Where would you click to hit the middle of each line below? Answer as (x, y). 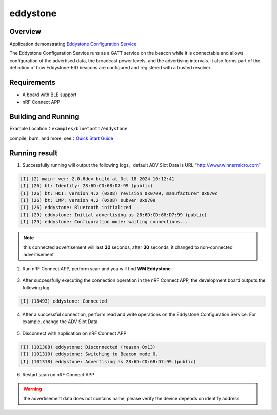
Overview (25, 32)
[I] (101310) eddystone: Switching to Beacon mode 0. (89, 354)
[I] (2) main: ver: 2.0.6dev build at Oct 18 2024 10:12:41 (97, 179)
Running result (34, 153)
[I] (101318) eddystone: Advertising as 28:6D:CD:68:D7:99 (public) (108, 361)
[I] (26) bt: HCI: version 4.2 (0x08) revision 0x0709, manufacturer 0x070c (119, 193)
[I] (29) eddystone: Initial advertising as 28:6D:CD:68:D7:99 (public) (114, 215)
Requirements (33, 82)
